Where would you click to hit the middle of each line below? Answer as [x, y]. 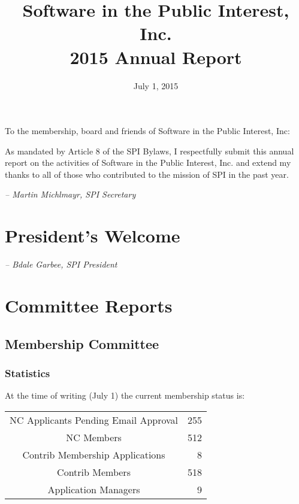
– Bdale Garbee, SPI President [61, 264]
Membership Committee [82, 343]
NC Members [94, 437]
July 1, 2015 [156, 85]
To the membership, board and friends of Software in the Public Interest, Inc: [147, 131]
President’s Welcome [93, 236]
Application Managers [94, 489]
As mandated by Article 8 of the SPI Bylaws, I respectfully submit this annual [149, 151]
